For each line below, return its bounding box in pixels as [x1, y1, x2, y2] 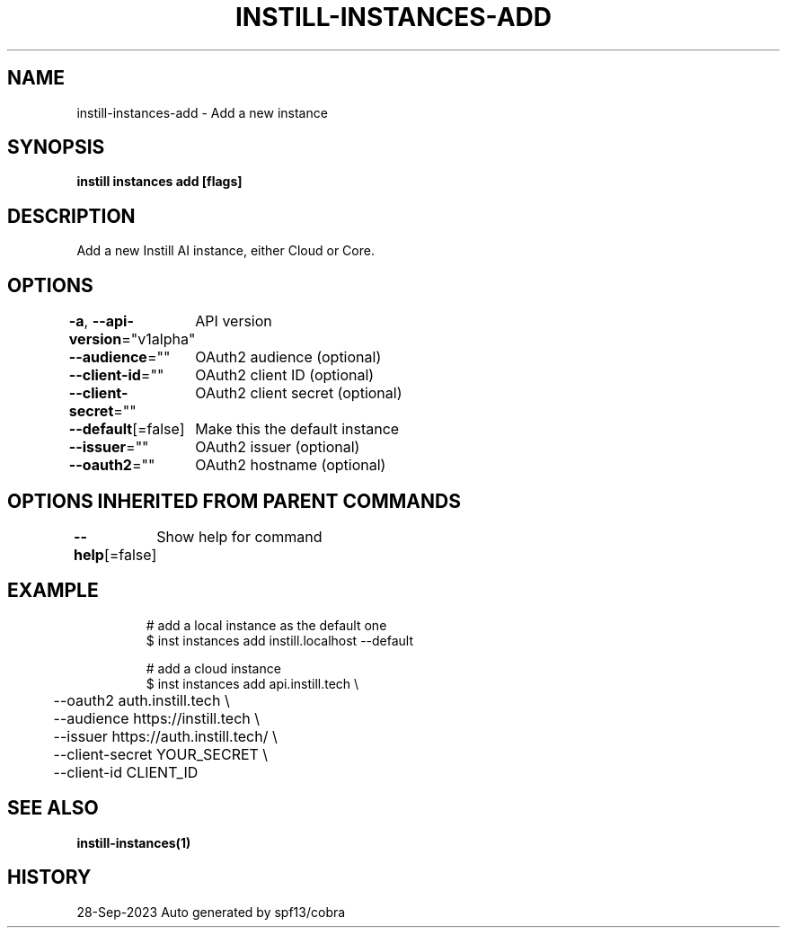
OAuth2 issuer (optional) [195, 438, 360, 457]
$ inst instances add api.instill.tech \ [146, 675, 359, 691]
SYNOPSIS [7, 136, 105, 159]
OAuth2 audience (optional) [195, 348, 382, 367]
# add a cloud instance [146, 660, 281, 676]
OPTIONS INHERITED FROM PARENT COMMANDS [7, 489, 461, 512]
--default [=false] [68, 420, 185, 439]
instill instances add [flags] [76, 174, 243, 190]
